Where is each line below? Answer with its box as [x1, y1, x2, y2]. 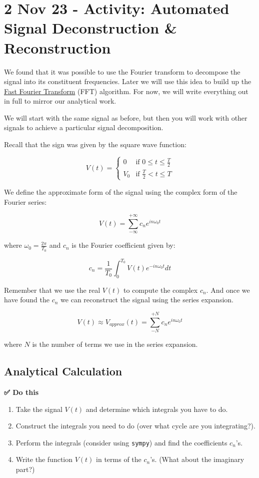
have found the [4, 294, 50, 305]
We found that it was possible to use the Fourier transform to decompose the [4, 66, 240, 77]
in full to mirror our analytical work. [4, 96, 116, 106]
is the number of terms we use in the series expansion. [32, 339, 198, 349]
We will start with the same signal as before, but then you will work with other [4, 112, 247, 123]
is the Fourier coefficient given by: [71, 240, 175, 250]
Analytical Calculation [4, 363, 122, 379]
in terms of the [96, 454, 141, 464]
